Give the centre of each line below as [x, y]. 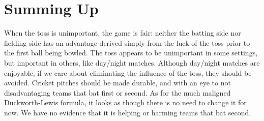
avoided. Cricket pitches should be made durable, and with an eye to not [118, 83]
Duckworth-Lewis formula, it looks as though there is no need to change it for [125, 102]
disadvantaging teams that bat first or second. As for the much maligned [118, 92]
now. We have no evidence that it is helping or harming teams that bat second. [128, 112]
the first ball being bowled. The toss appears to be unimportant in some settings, [131, 53]
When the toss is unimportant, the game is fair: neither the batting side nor [123, 33]
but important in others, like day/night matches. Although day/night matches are [132, 62]
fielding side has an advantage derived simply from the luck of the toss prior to [127, 42]
